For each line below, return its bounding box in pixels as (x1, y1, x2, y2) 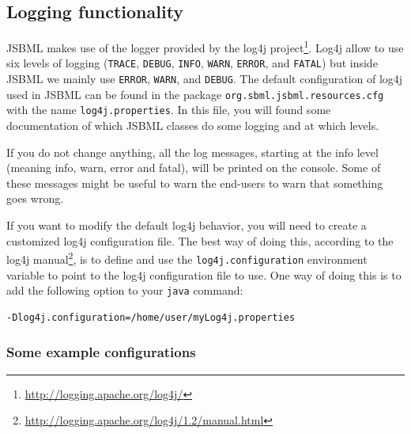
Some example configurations (6, 342, 196, 362)
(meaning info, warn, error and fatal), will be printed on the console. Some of (6, 159, 381, 176)
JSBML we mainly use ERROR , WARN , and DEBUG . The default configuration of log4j (6, 70, 403, 87)
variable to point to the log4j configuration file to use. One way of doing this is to (6, 266, 402, 283)
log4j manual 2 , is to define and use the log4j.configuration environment (6, 249, 368, 267)
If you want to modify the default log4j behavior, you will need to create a (6, 217, 367, 234)
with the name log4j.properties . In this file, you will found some (6, 101, 331, 118)
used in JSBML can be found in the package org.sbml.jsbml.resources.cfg (6, 86, 384, 102)
